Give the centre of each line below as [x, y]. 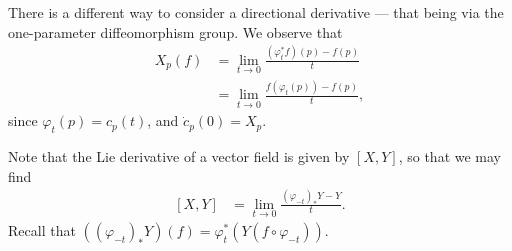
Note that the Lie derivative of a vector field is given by [179, 156]
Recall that [42, 229]
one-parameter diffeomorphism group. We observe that [175, 31]
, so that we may [449, 156]
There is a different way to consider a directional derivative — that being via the [256, 12]
